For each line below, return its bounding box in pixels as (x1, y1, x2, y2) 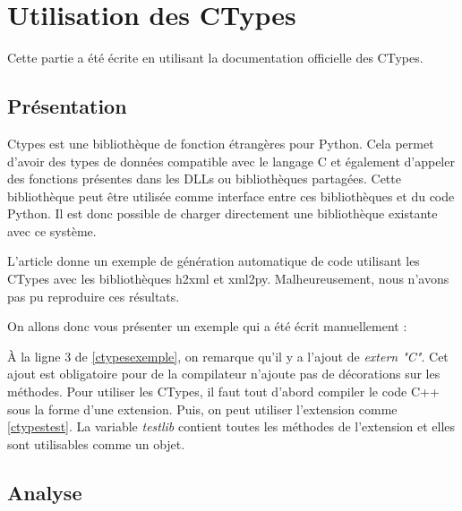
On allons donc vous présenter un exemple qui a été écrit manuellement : (7, 317, 407, 336)
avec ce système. (7, 221, 97, 240)
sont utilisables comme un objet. (7, 434, 185, 453)
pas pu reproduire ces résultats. (7, 286, 180, 305)
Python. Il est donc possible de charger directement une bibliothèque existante (7, 204, 438, 223)
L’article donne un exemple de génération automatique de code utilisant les (7, 251, 420, 270)
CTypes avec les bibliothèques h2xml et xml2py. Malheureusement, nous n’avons (7, 269, 449, 288)
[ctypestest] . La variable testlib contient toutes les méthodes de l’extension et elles (7, 417, 456, 436)
